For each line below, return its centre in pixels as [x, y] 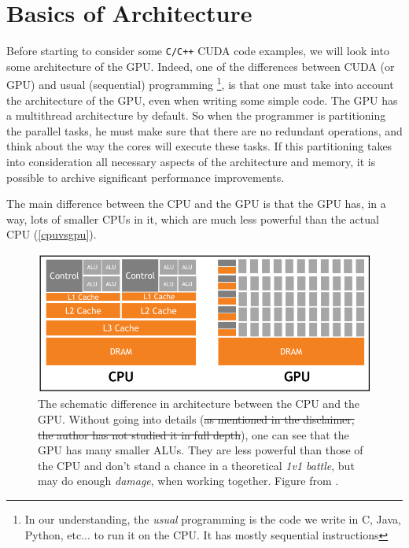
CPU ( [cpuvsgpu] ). [52, 234]
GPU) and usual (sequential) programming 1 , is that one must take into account [200, 83]
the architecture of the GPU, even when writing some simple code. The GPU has [202, 100]
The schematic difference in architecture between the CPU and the [199, 404]
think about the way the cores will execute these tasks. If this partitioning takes [199, 146]
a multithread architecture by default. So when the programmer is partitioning [196, 115]
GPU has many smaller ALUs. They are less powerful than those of [201, 450]
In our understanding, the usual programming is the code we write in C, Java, [213, 518]
